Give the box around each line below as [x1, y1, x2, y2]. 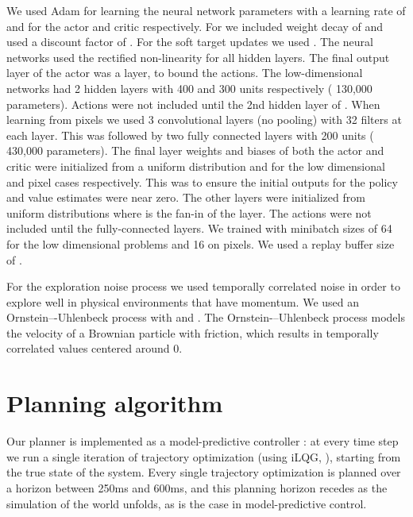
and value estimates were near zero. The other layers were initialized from [6, 189, 365, 206]
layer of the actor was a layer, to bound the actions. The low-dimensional [6, 64, 363, 81]
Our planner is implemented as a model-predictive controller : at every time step [6, 433, 399, 449]
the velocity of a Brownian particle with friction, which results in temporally [6, 324, 379, 341]
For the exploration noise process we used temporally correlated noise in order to [6, 278, 400, 295]
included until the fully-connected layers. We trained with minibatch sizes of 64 [6, 220, 392, 237]
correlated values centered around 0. [6, 340, 183, 357]
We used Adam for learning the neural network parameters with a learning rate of [6, 2, 406, 18]
